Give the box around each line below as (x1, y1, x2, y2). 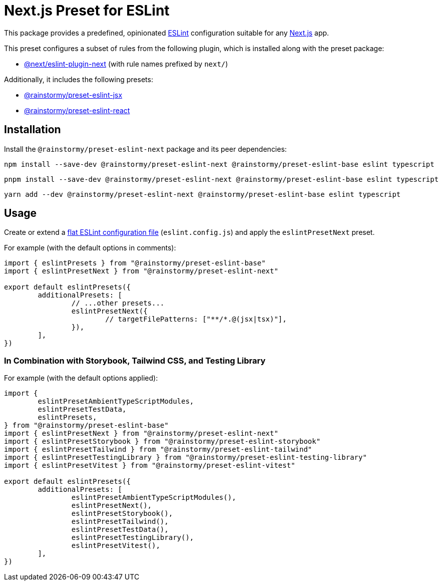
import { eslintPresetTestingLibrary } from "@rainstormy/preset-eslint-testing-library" (4, 453, 367, 462)
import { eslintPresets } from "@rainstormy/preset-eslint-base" (4, 259, 266, 267)
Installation (4, 123, 61, 136)
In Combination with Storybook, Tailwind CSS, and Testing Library (4, 355, 266, 366)
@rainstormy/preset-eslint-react (24, 106, 130, 115)
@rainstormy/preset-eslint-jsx (24, 90, 123, 99)
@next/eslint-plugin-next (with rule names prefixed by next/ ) (24, 59, 228, 68)
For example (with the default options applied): (4, 374, 158, 383)
